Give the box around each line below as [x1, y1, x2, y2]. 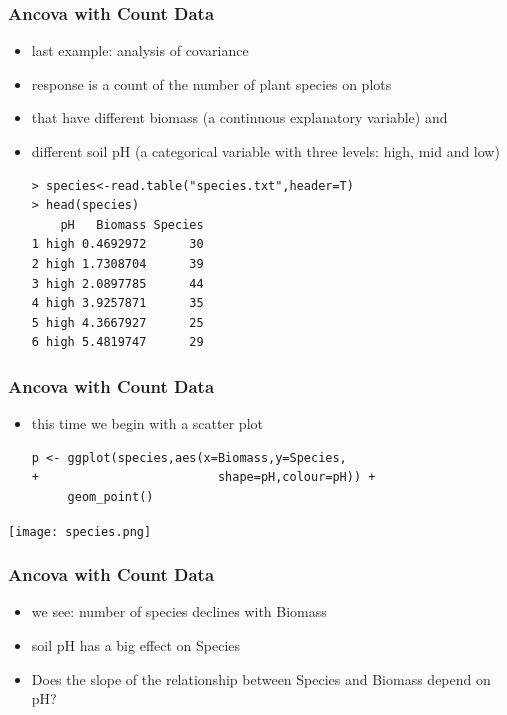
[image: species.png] [8, 524, 152, 539]
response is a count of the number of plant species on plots [31, 73, 392, 94]
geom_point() [67, 489, 154, 504]
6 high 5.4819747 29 [31, 335, 204, 350]
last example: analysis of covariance [31, 40, 249, 61]
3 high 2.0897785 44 [31, 276, 204, 291]
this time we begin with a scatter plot [31, 413, 263, 434]
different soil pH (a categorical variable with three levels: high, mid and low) [31, 141, 500, 161]
